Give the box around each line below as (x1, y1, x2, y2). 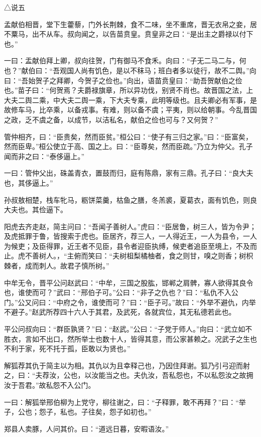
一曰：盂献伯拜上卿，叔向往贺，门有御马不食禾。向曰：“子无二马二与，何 (4, 55, 246, 66)
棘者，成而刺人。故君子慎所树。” (4, 260, 109, 271)
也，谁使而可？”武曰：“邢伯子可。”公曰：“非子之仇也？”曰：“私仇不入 (4, 287, 231, 298)
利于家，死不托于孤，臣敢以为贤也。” (11, 343, 130, 354)
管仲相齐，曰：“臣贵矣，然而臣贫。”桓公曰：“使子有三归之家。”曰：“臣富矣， (4, 131, 253, 141)
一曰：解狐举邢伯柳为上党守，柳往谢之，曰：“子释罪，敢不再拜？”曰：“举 (4, 396, 246, 407)
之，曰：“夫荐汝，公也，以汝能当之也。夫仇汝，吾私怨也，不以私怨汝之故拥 (4, 370, 253, 380)
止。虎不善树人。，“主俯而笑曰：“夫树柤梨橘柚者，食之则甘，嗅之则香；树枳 (4, 250, 253, 261)
